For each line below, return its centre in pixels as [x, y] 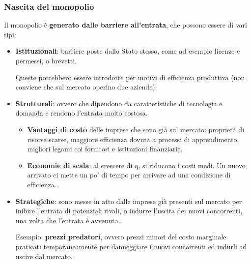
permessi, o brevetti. [46, 60]
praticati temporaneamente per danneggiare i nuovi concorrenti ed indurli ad [131, 246]
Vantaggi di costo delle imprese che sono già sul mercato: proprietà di [136, 129]
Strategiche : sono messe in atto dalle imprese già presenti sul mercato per [129, 201]
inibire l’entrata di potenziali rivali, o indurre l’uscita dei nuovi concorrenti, [129, 211]
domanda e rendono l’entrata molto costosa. [82, 113]
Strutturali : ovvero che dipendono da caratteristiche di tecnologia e [119, 103]
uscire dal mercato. [44, 256]
